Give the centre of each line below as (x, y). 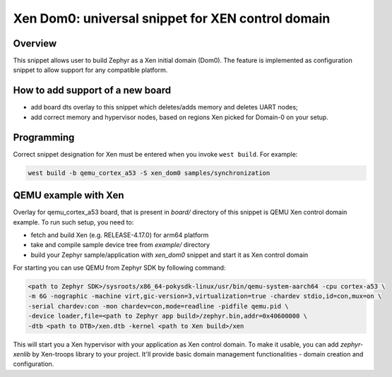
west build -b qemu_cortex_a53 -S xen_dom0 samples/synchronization (149, 173)
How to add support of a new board (92, 91)
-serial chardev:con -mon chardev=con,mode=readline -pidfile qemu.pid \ (158, 306)
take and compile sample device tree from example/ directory (120, 245)
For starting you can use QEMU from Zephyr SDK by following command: (119, 268)
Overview (35, 43)
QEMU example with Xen (69, 195)
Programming (44, 137)
